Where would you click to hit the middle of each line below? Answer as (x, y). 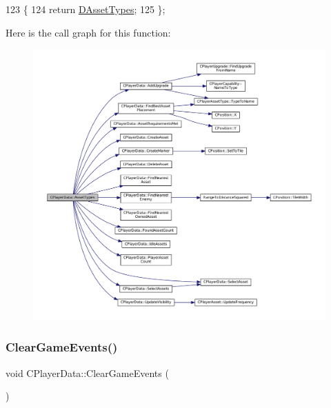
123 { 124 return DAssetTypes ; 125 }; (86, 9)
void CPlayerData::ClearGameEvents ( (87, 373)
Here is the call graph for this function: (88, 32)
